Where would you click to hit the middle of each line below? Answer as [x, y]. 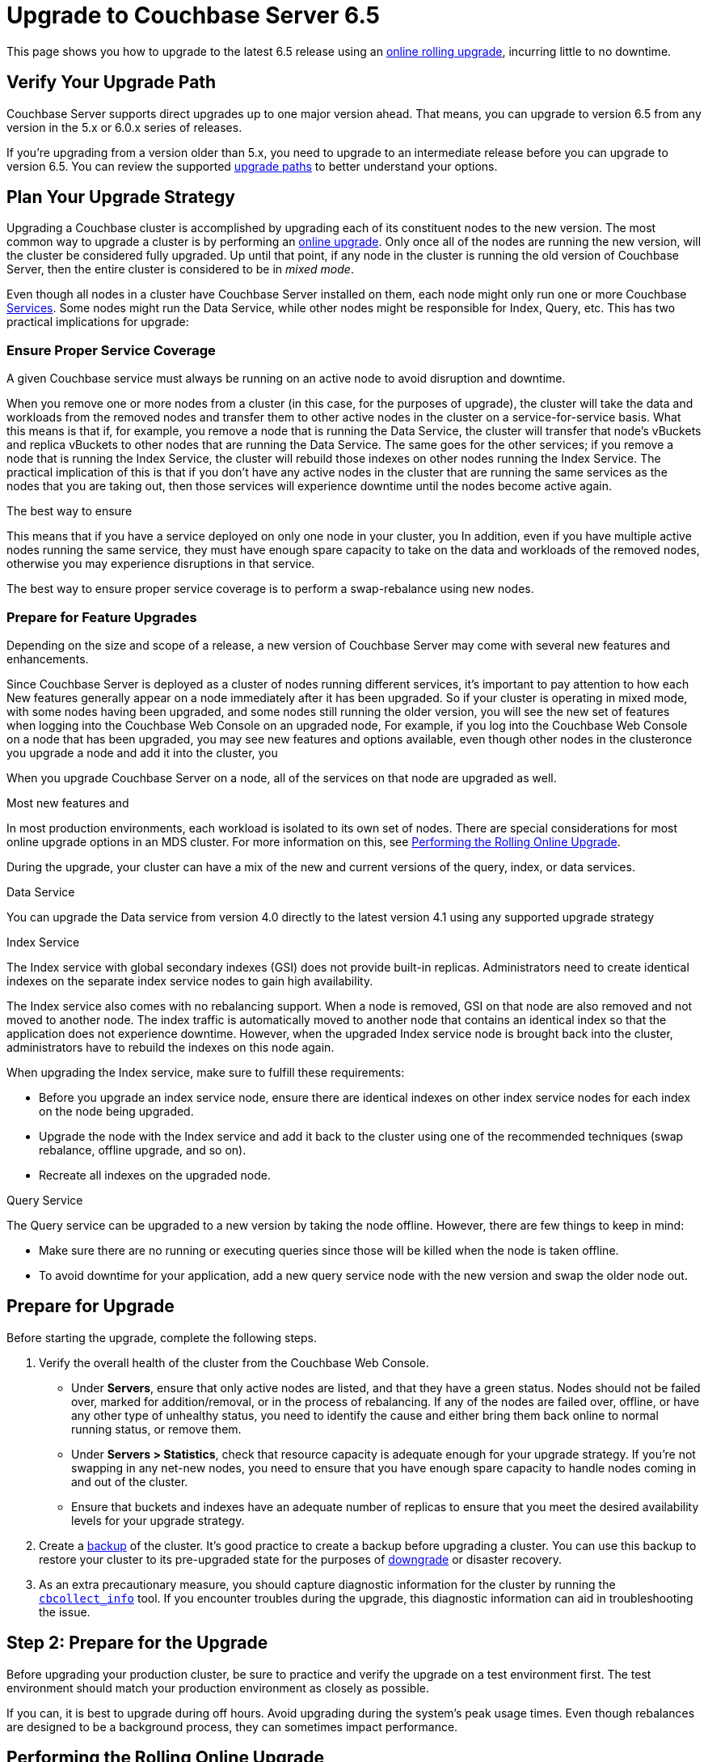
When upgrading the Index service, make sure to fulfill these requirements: [206, 1072]
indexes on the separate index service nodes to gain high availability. [190, 981]
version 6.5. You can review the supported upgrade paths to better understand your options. [252, 166]
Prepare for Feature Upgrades [102, 617]
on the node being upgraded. [116, 1111]
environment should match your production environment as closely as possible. [218, 1688]
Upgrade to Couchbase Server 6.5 [194, 15]
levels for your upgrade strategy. [158, 1520]
